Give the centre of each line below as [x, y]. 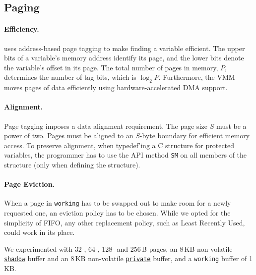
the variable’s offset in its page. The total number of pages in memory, [111, 67]
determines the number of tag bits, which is [70, 77]
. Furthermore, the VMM [197, 77]
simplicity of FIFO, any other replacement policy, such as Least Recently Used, [125, 222]
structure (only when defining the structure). [72, 164]
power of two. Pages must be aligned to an [69, 136]
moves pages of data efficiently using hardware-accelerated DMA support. [116, 87]
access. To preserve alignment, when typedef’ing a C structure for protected [119, 145]
